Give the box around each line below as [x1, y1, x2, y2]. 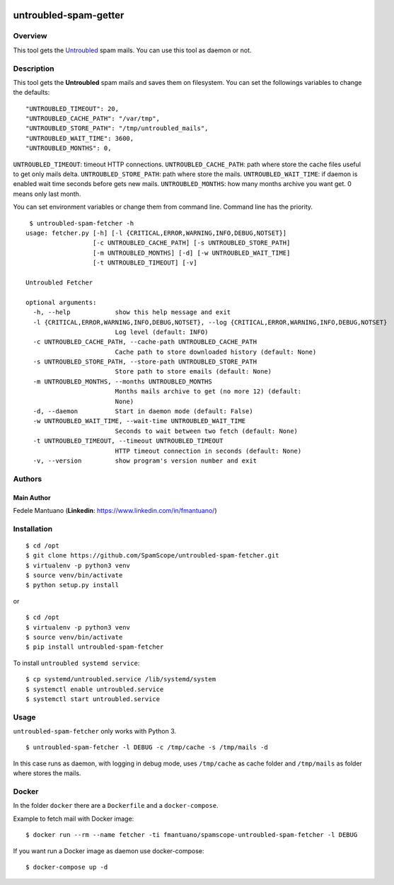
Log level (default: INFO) [115, 328, 209, 336]
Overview [13, 31, 47, 41]
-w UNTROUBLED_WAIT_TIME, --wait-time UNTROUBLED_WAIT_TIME [33, 417, 246, 425]
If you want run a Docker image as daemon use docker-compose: [13, 846, 204, 855]
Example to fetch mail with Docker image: [13, 814, 134, 823]
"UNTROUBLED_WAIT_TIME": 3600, [25, 134, 134, 142]
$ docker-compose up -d [25, 863, 108, 871]
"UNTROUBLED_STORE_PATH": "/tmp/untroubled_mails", [25, 125, 209, 132]
